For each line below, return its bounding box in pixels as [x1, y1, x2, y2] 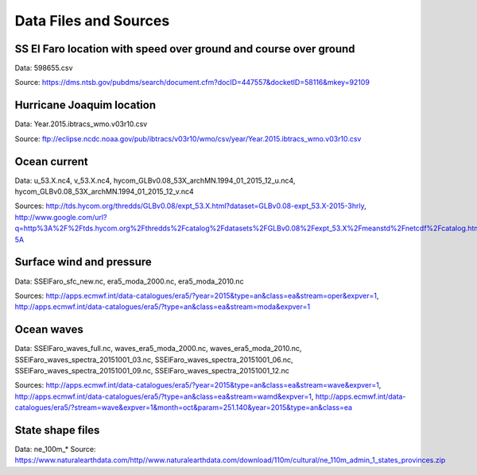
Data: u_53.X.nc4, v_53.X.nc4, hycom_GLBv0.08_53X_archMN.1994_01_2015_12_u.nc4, [14, 176, 296, 185]
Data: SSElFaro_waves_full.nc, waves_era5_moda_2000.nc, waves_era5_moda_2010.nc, [14, 344, 302, 353]
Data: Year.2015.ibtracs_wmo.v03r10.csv [14, 119, 148, 129]
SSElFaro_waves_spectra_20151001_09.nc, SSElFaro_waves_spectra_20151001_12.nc [14, 365, 289, 375]
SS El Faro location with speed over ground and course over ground [14, 42, 355, 56]
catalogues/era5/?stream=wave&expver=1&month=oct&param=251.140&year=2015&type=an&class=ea [14, 403, 353, 412]
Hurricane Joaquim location [14, 98, 157, 112]
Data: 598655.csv [14, 64, 73, 73]
